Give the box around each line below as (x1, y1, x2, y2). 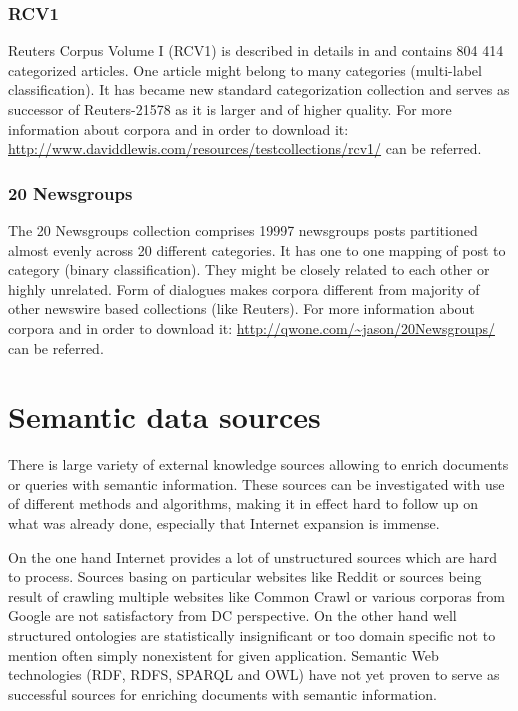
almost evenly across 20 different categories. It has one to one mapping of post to (8, 239, 506, 260)
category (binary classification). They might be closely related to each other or (8, 259, 490, 280)
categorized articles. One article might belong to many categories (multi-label (8, 59, 482, 80)
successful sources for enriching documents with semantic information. (8, 683, 437, 704)
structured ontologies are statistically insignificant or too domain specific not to (8, 625, 496, 646)
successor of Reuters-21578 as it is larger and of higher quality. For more (8, 99, 452, 119)
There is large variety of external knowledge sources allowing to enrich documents (8, 454, 509, 475)
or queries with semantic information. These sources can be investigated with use (8, 473, 505, 494)
